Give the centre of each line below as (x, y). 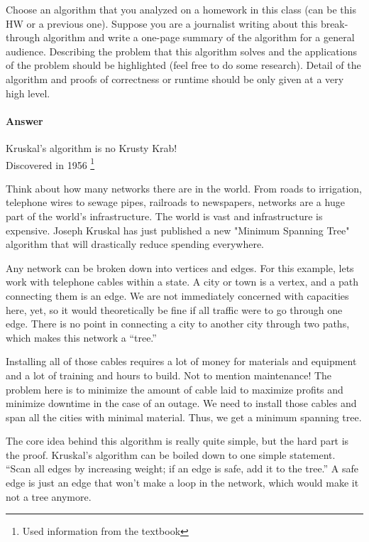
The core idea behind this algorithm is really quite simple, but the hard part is (177, 441)
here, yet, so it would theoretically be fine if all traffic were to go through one (174, 309)
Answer (24, 120)
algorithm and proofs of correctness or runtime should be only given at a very (175, 78)
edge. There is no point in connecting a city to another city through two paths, (178, 324)
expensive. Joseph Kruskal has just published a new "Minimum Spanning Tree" (178, 230)
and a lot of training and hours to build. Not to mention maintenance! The (169, 375)
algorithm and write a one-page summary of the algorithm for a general (199, 37)
